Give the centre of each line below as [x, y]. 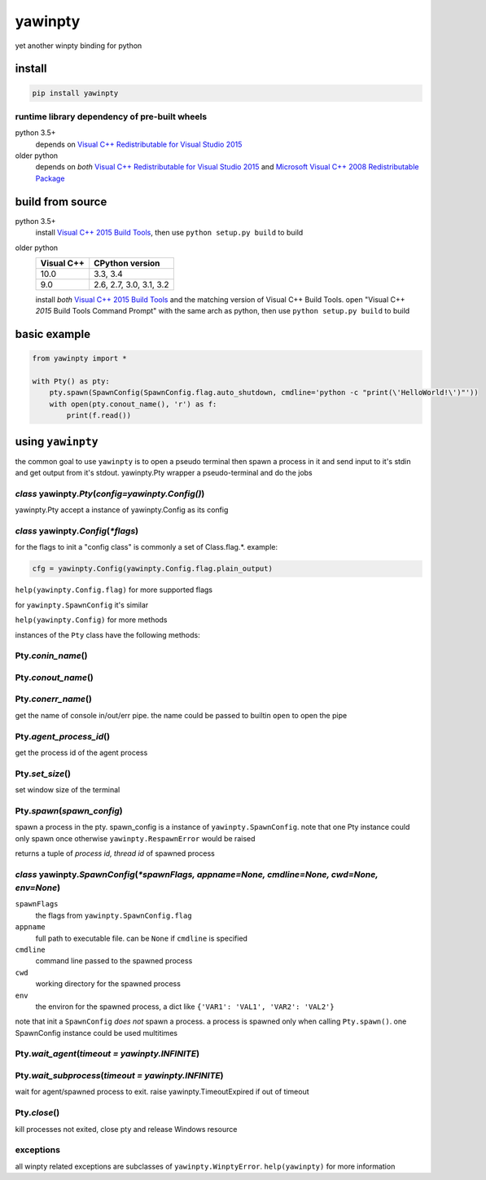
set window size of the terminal [68, 790]
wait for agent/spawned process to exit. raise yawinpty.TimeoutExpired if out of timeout [162, 1092]
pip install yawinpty [75, 93]
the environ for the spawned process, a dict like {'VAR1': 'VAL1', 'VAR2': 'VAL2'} [185, 1007]
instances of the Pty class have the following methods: [107, 634]
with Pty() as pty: [71, 382]
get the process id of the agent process [81, 752]
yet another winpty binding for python [79, 46]
